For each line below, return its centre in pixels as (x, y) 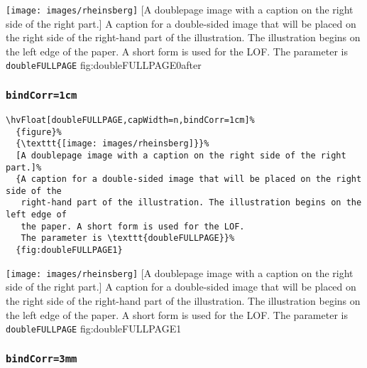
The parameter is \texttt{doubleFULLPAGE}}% (128, 238)
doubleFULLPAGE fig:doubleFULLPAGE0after (104, 65)
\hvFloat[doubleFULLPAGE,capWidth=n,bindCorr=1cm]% (130, 120)
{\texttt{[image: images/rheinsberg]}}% (113, 144)
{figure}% (39, 132)
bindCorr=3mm (42, 358)
